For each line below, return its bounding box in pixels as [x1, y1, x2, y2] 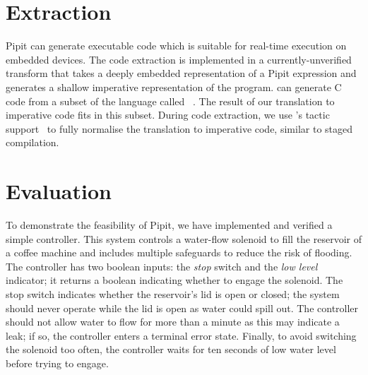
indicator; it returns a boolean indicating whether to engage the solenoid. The [6, 273, 343, 287]
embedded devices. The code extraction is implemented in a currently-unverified [6, 52, 352, 66]
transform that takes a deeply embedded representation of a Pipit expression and [6, 66, 357, 81]
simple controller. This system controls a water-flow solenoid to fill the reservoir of [6, 231, 362, 246]
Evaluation [6, 177, 112, 206]
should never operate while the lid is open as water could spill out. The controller [6, 300, 359, 315]
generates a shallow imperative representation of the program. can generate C [6, 79, 342, 94]
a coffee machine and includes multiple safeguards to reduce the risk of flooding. [6, 245, 352, 260]
